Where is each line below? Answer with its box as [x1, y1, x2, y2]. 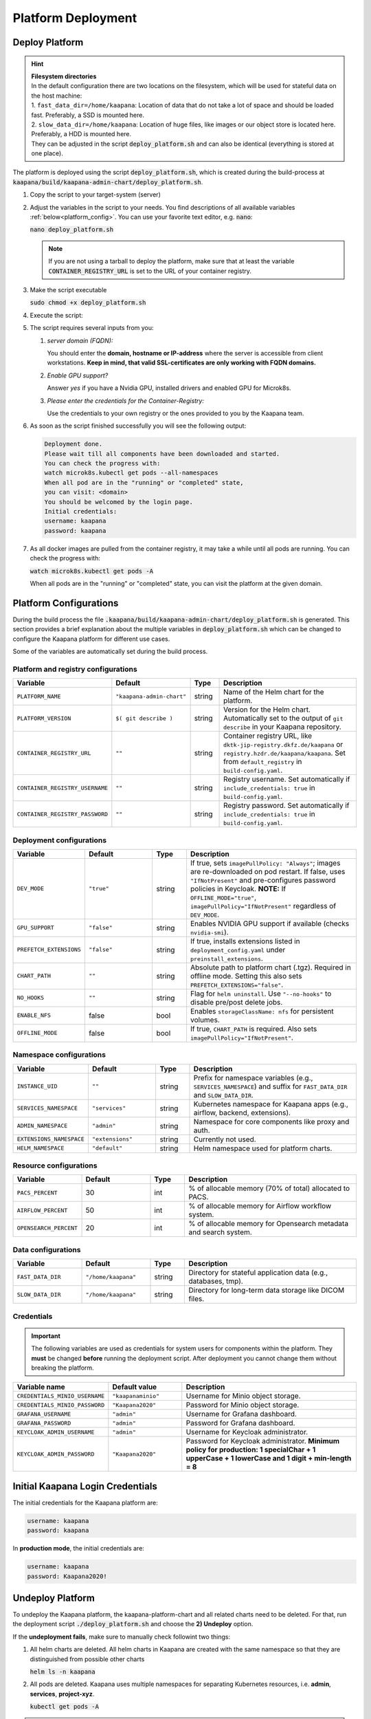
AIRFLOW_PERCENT [16, 1207, 68, 1214]
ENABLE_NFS [16, 1011, 52, 1019]
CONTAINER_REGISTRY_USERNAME [16, 784, 109, 791]
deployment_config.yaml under [190, 945, 286, 954]
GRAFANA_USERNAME [16, 1410, 71, 1418]
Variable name [16, 1382, 65, 1392]
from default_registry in [223, 757, 302, 767]
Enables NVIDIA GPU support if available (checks [190, 919, 350, 928]
